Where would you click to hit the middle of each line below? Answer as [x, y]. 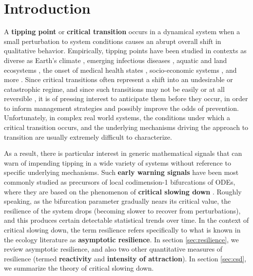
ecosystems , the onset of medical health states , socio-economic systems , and [120, 70]
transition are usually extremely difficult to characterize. [88, 137]
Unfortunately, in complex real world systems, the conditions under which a [117, 117]
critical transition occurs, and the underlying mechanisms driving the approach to [126, 127]
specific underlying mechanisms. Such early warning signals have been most [121, 172]
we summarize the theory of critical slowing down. [79, 268]
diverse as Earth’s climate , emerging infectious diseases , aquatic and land [116, 60]
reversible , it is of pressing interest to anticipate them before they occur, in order [126, 98]
